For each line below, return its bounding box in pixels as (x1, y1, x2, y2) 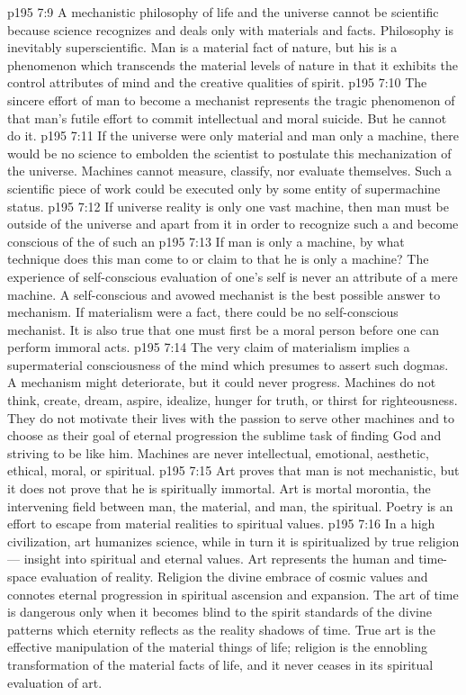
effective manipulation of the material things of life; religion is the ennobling (7, 637, 427, 656)
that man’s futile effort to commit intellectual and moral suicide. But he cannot (7, 108, 447, 127)
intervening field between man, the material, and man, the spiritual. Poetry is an (7, 496, 453, 515)
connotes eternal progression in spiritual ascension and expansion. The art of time (7, 584, 459, 603)
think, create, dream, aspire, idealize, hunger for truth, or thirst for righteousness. (7, 391, 458, 410)
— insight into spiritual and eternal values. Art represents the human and (7, 549, 415, 568)
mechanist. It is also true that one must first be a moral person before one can (7, 320, 440, 338)
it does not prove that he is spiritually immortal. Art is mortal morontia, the (7, 479, 431, 498)
